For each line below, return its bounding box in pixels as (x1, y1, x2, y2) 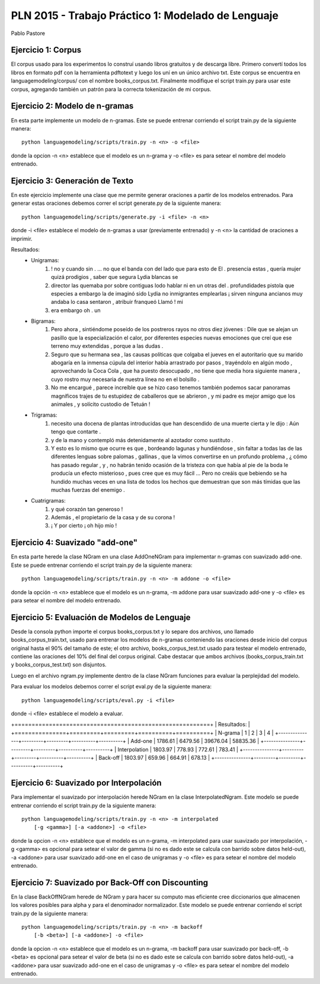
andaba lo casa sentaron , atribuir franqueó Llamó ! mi (51, 299, 183, 306)
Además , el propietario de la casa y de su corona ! (51, 514, 175, 521)
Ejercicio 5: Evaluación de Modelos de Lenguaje (11, 612, 191, 623)
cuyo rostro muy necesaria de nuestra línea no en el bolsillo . (51, 376, 200, 383)
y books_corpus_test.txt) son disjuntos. (11, 661, 107, 668)
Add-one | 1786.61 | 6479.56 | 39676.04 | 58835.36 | (130, 738, 260, 745)
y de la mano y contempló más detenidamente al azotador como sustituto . (51, 436, 233, 443)
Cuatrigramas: (31, 497, 66, 504)
